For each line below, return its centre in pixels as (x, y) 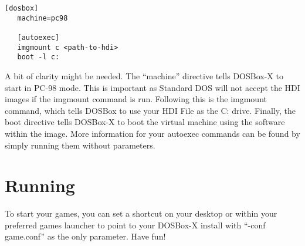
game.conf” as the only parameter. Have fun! (85, 236)
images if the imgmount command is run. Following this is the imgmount (136, 99)
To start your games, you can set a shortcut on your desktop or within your (141, 213)
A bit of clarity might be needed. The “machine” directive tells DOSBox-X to (144, 75)
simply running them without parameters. (80, 145)
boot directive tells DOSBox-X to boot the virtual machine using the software (145, 122)
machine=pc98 (43, 18)
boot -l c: (38, 57)
